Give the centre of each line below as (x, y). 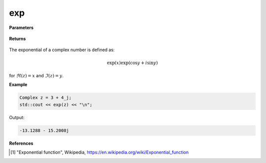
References (21, 143)
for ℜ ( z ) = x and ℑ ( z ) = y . (36, 75)
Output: (17, 117)
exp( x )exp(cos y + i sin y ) (132, 63)
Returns (17, 38)
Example (18, 85)
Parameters (21, 28)
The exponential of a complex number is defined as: (62, 50)
